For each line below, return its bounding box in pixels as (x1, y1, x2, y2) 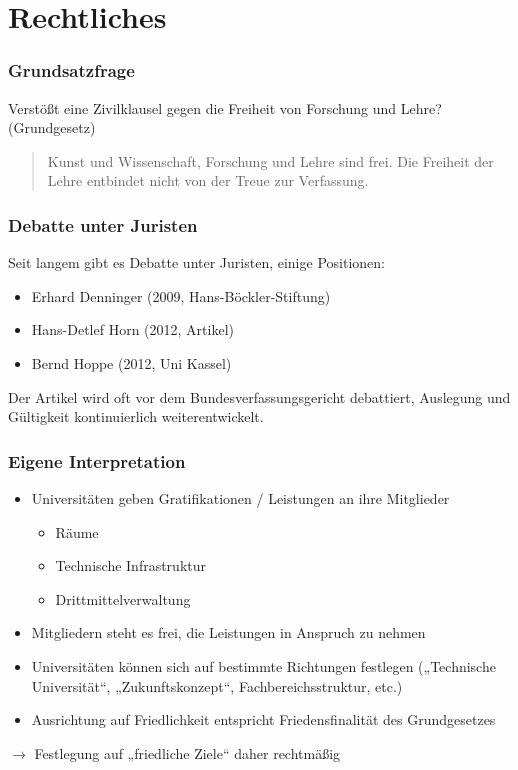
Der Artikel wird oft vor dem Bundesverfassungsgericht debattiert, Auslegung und (8, 386, 511, 407)
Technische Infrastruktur (55, 555, 206, 576)
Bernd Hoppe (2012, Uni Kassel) (31, 352, 232, 373)
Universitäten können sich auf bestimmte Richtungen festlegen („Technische (31, 655, 496, 676)
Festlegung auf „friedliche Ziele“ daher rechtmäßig (34, 742, 341, 763)
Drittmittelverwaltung (55, 588, 191, 609)
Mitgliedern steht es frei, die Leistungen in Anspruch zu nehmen (31, 622, 426, 643)
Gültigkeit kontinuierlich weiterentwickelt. (8, 406, 264, 427)
